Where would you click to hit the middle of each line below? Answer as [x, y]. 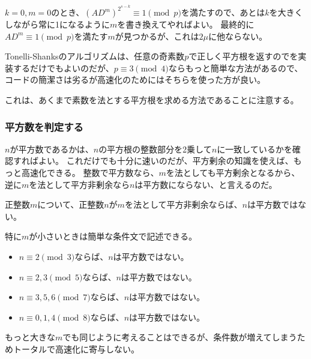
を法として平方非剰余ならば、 [183, 204]
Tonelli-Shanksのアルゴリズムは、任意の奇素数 [95, 56]
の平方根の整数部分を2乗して [155, 149]
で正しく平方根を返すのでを [243, 56]
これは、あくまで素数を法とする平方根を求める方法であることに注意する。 [152, 100]
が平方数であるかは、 [52, 149]
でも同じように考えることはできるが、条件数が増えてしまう [180, 337]
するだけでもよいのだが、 [63, 68]
